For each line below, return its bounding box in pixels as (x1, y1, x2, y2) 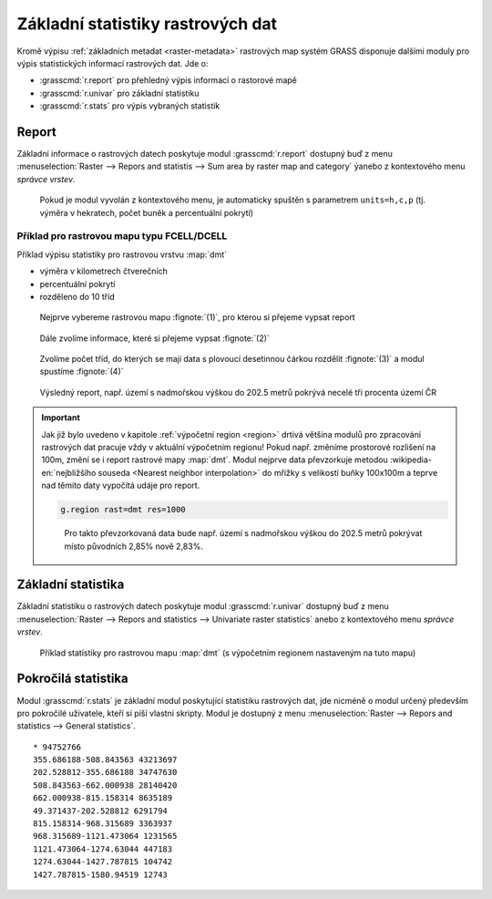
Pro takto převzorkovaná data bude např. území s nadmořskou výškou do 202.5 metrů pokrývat (64, 528, 423, 539)
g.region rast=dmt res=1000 (60, 504, 186, 515)
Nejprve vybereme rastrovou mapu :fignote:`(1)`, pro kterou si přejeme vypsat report (39, 312, 355, 323)
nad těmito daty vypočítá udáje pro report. (41, 480, 200, 491)
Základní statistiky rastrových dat (16, 14, 278, 34)
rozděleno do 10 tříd (39, 291, 115, 302)
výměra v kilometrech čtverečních (39, 265, 169, 277)
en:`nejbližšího (41, 467, 97, 478)
